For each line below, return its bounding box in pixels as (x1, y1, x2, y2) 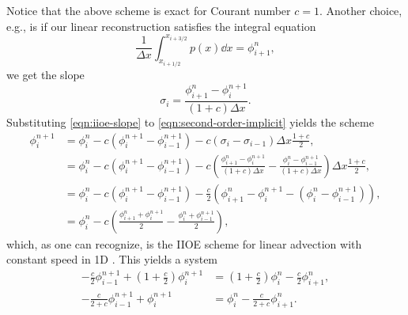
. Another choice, (319, 2, 402, 18)
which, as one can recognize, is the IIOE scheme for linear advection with (6, 235, 362, 252)
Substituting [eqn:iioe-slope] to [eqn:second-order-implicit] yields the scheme (6, 114, 374, 131)
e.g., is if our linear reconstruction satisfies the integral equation (6, 17, 316, 34)
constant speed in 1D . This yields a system (6, 251, 218, 268)
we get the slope (6, 66, 85, 83)
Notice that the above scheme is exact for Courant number (6, 2, 291, 18)
